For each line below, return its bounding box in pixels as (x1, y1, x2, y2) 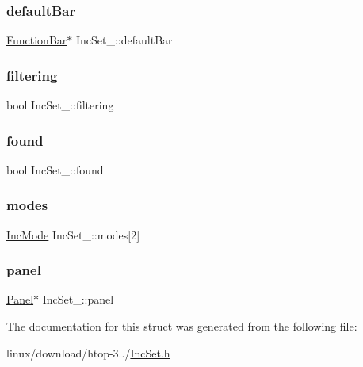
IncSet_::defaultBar (75, 32, 173, 48)
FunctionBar (6, 32, 67, 48)
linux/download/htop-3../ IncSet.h (6, 344, 170, 361)
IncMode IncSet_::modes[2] (6, 226, 140, 243)
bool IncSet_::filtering (6, 97, 114, 113)
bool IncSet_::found (6, 161, 104, 178)
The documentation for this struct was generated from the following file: (6, 318, 357, 335)
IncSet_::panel (42, 291, 114, 308)
